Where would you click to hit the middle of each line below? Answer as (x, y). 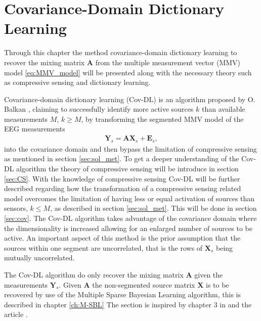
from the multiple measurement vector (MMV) (168, 62)
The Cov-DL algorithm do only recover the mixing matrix (94, 275)
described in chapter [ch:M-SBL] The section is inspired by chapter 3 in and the (128, 304)
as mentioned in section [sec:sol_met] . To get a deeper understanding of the (122, 158)
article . (16, 314)
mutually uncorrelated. (39, 258)
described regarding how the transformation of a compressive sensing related (123, 188)
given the (209, 275)
